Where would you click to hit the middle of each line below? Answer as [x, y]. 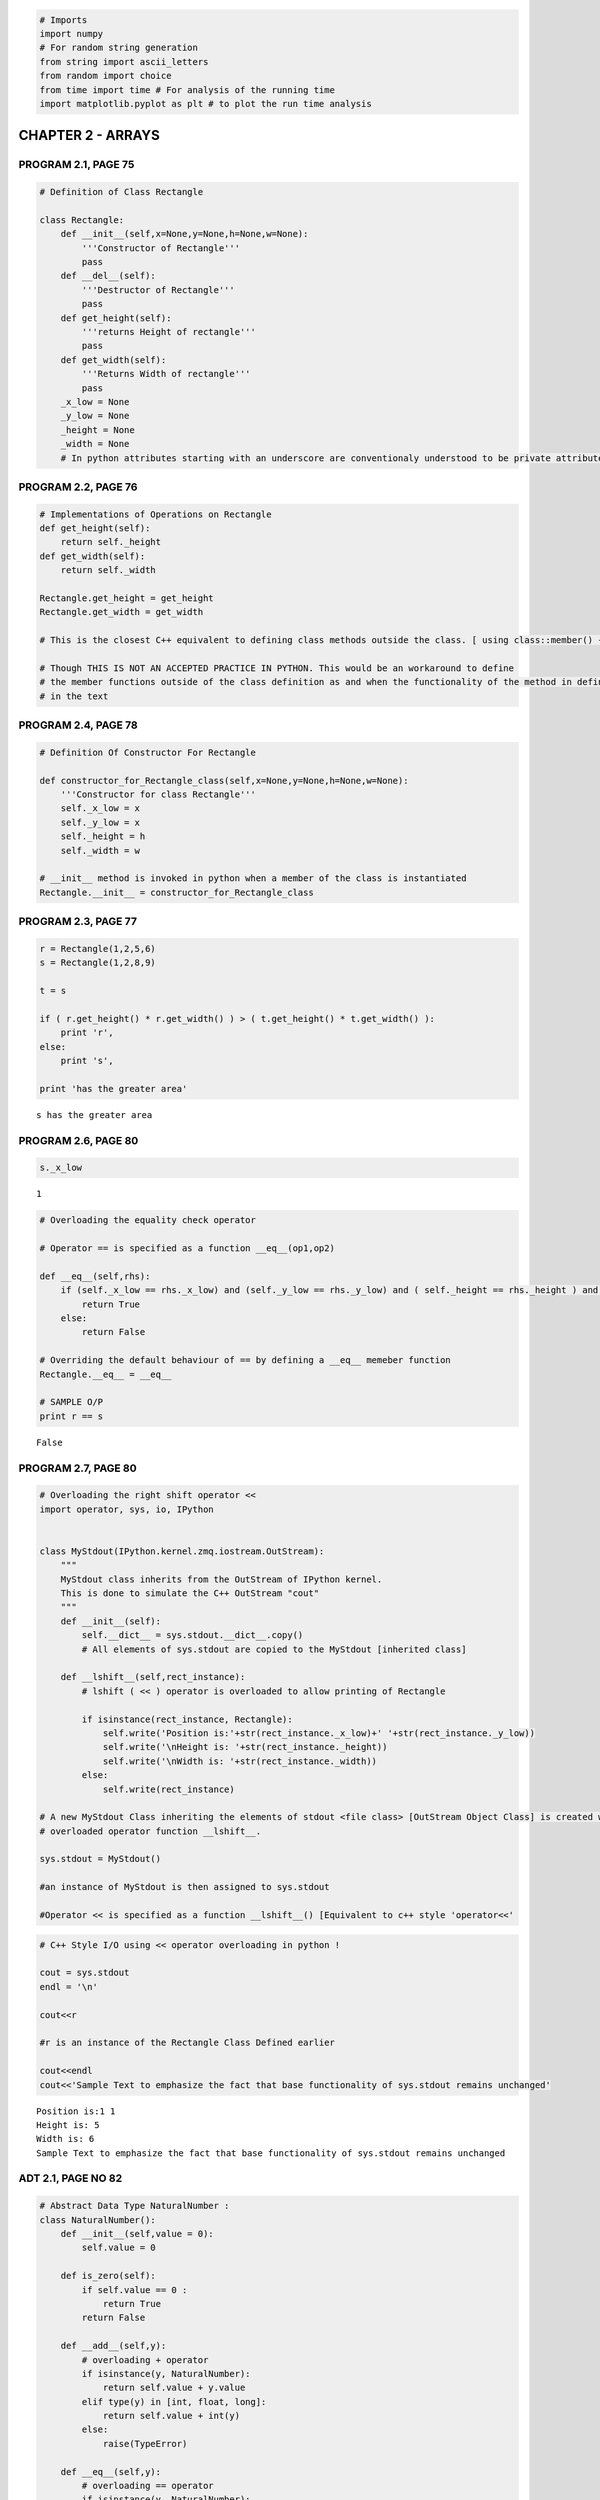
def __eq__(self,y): [111, 2471]
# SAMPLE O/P [71, 1402]
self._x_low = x [100, 808]
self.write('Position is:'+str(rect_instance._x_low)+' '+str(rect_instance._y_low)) [318, 1733]
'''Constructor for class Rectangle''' [158, 794]
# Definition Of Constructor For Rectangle [148, 752]
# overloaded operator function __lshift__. [150, 1831]
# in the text [74, 696]
